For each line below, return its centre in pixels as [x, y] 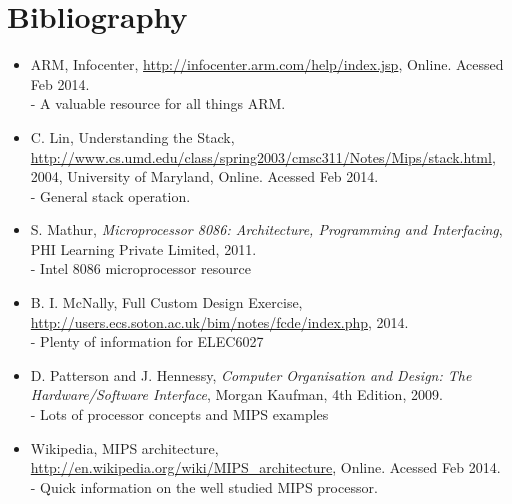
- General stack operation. [110, 195]
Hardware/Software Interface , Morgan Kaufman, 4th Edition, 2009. [236, 394]
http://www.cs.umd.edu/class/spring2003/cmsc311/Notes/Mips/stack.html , [263, 156]
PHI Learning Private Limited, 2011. [143, 248]
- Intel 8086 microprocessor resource [140, 268]
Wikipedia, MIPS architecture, [124, 447]
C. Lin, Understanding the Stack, [132, 136]
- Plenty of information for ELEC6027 [147, 341]
